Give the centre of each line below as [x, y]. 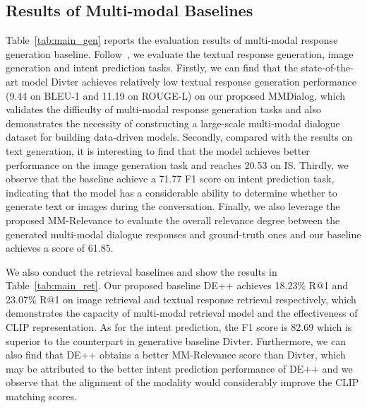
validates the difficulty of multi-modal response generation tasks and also [163, 109]
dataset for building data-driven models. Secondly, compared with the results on [179, 137]
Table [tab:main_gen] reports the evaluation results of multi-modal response [172, 40]
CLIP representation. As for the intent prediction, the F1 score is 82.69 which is [179, 327]
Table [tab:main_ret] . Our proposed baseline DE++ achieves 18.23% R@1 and [177, 285]
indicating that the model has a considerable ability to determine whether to [172, 192]
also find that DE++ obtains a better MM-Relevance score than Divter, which [176, 355]
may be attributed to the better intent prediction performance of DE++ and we [179, 368]
